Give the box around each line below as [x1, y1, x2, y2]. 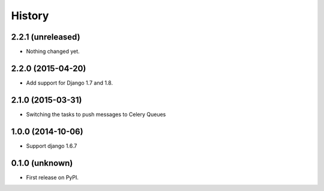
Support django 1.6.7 [26, 142, 77, 150]
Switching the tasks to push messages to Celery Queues [26, 111, 166, 118]
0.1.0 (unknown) [11, 158, 73, 168]
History [11, 9, 49, 22]
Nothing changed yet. [26, 48, 80, 55]
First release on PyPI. [26, 174, 79, 181]
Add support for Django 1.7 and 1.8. [26, 79, 113, 86]
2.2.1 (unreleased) [11, 32, 80, 42]
